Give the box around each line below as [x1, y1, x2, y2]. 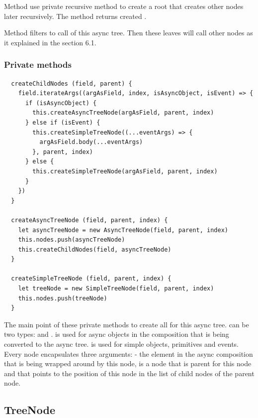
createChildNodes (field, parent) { [11, 80, 132, 87]
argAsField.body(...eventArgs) [39, 139, 143, 146]
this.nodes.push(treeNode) [18, 294, 107, 302]
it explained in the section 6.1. [4, 37, 96, 47]
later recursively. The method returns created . [4, 10, 147, 21]
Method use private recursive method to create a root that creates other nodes [4, 1, 244, 11]
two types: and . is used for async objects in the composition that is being [4, 329, 229, 339]
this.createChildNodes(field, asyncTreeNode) [18, 246, 172, 253]
